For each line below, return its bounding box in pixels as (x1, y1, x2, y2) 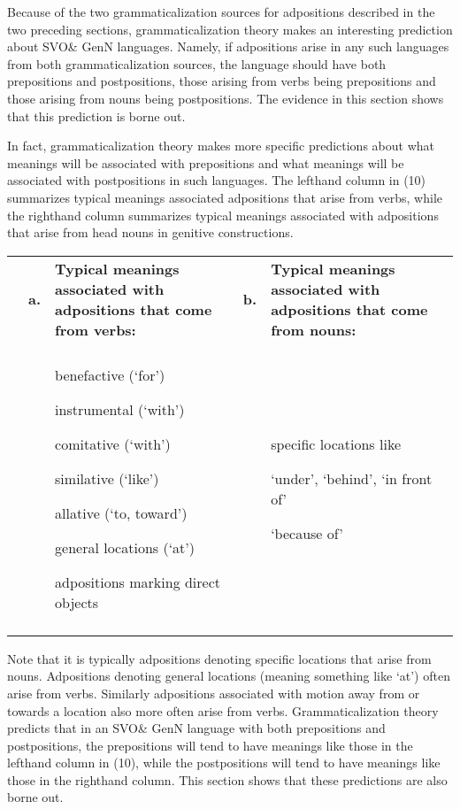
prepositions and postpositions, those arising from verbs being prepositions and (7, 72, 436, 90)
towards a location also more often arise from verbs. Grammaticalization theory (7, 701, 439, 720)
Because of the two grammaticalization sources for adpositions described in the (7, 3, 435, 20)
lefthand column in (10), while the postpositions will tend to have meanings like (7, 753, 441, 772)
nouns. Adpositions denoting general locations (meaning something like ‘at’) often (7, 666, 450, 685)
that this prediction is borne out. (7, 106, 186, 125)
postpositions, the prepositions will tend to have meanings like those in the (7, 736, 413, 754)
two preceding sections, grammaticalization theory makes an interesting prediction (7, 19, 453, 38)
